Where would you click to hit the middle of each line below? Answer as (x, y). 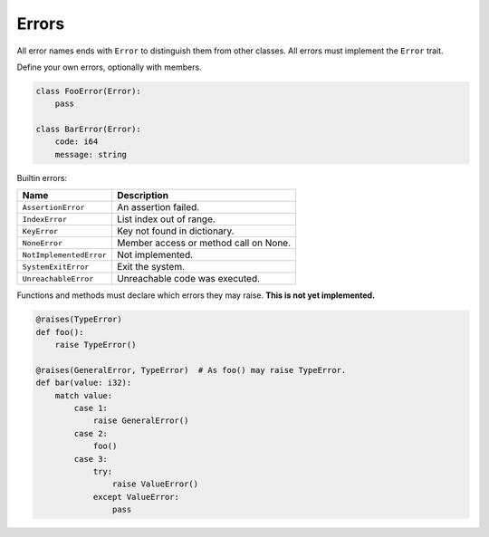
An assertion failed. (158, 207)
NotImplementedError (65, 255)
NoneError (43, 243)
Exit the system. (151, 267)
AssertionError (53, 207)
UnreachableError (58, 278)
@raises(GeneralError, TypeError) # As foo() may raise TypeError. (191, 370)
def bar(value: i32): (84, 383)
